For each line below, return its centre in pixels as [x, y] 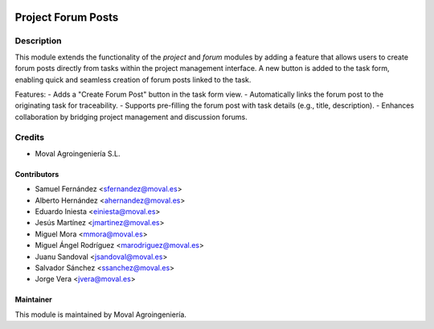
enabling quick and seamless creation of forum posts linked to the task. [133, 80]
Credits [29, 138]
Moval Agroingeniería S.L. [78, 154]
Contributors [37, 174]
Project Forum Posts [67, 17]
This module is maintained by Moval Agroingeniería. [100, 315]
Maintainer [33, 300]
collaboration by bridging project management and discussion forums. [131, 117]
